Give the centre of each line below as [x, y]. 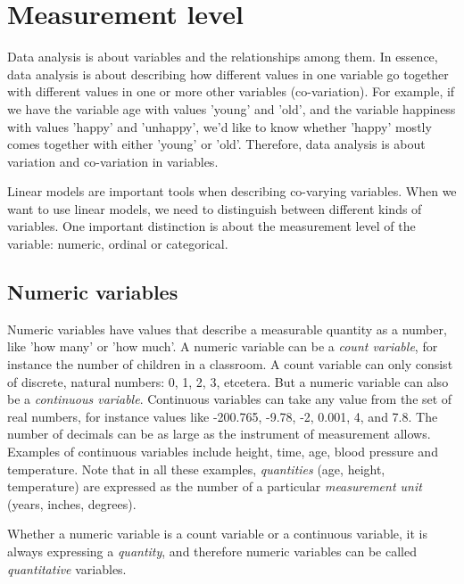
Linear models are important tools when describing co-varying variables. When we [232, 191]
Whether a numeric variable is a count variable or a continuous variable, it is [218, 534]
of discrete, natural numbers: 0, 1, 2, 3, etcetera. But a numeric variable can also [228, 381]
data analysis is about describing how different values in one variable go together [228, 74]
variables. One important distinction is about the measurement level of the [211, 226]
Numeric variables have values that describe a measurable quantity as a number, [227, 329]
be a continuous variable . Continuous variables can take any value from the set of [230, 399]
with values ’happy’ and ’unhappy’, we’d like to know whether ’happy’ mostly [220, 126]
